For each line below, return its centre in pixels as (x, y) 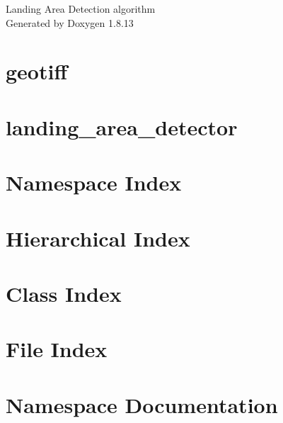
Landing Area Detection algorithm (81, 9)
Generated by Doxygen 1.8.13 (70, 22)
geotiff (37, 71)
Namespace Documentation (142, 404)
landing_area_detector (122, 126)
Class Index (64, 293)
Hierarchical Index (98, 238)
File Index (57, 349)
